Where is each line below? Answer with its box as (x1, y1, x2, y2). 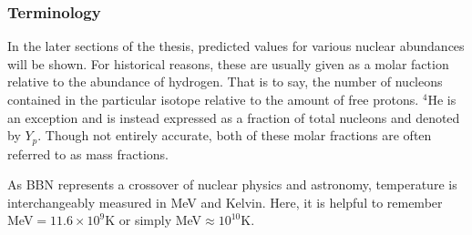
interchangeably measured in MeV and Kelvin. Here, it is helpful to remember (7, 192, 443, 211)
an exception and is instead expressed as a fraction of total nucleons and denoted (7, 107, 460, 127)
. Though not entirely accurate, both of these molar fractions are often (37, 126, 432, 145)
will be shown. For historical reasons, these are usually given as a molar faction (7, 54, 449, 73)
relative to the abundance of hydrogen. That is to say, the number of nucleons (7, 72, 443, 91)
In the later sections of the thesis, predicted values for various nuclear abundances (7, 36, 465, 56)
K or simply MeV (105, 210, 202, 230)
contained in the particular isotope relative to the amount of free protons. (7, 90, 419, 108)
